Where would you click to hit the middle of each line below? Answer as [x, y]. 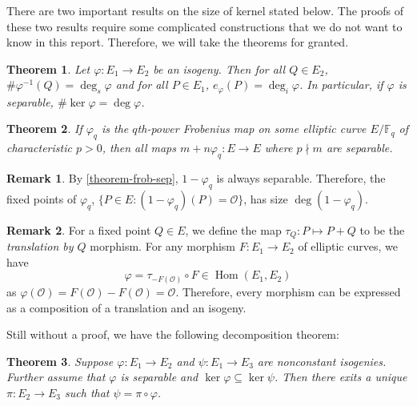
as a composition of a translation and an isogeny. [126, 307]
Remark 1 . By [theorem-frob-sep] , [92, 178]
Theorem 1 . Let [48, 68]
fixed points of [42, 198]
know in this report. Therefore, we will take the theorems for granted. [178, 42]
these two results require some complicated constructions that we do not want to [204, 26]
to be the [382, 229]
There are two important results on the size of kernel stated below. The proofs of [205, 10]
